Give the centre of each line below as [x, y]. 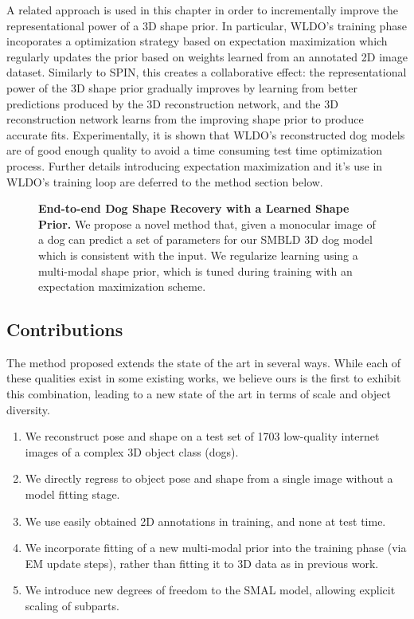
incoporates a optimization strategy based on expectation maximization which [197, 41]
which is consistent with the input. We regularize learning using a [198, 255]
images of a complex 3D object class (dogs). [132, 451]
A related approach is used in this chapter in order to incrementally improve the [203, 10]
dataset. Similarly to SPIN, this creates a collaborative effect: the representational [207, 72]
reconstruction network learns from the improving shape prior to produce [185, 119]
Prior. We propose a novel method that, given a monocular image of [207, 223]
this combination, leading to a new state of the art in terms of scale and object [199, 394]
